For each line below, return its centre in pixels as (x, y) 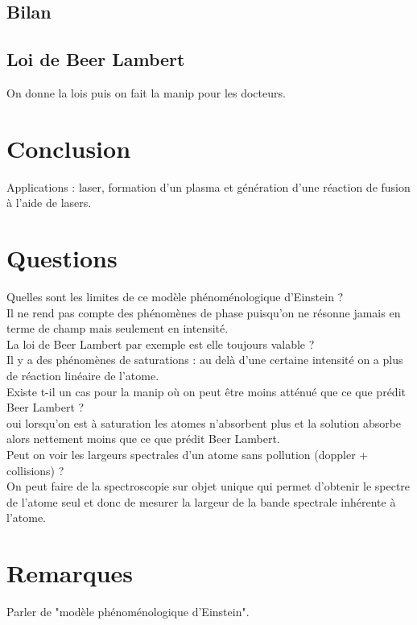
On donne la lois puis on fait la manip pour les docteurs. (146, 92)
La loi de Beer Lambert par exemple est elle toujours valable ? (161, 344)
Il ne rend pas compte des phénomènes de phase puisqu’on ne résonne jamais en (204, 312)
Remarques (70, 573)
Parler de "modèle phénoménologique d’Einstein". (128, 612)
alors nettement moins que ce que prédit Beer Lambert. (143, 439)
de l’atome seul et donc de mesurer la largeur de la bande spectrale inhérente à (201, 501)
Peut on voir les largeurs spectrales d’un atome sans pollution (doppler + (188, 454)
